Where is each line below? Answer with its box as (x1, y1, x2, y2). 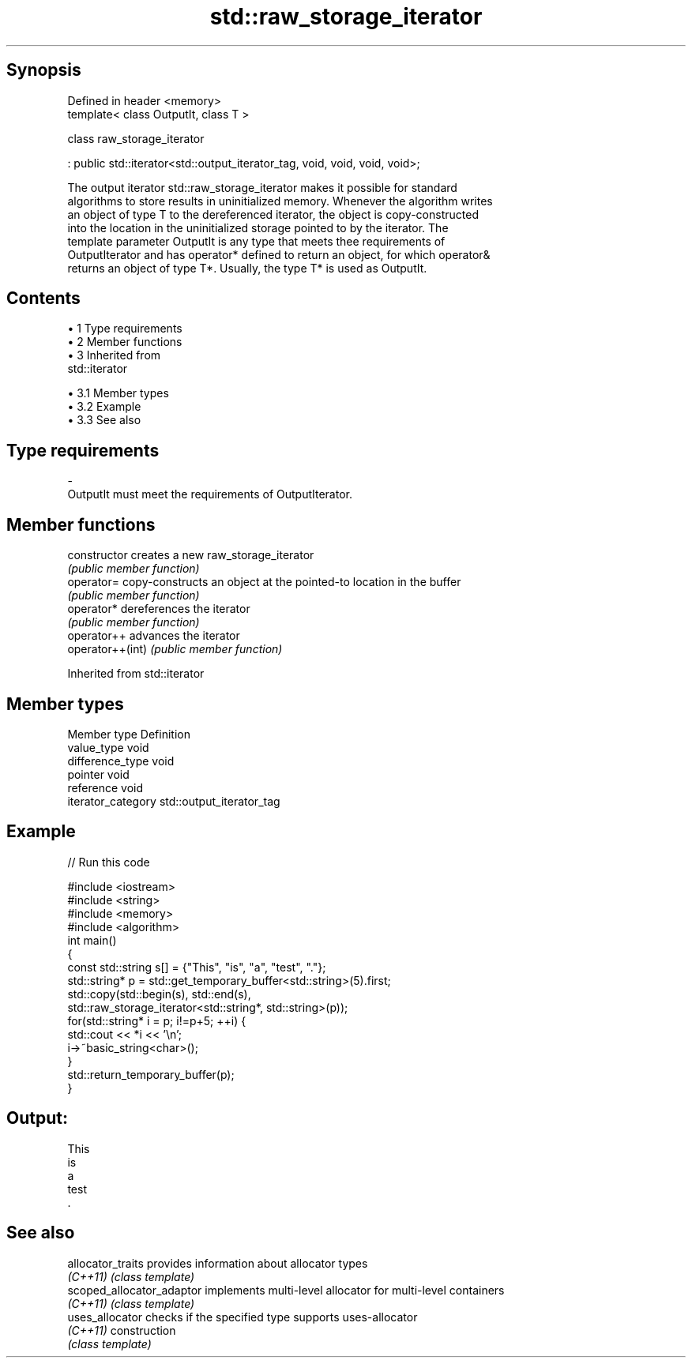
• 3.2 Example (67, 400, 141, 414)
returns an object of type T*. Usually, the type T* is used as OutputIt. (67, 261, 427, 275)
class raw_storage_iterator (67, 131, 205, 145)
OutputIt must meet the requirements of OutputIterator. (67, 487, 352, 502)
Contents (6, 288, 81, 309)
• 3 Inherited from (67, 348, 161, 363)
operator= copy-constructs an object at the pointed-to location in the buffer (67, 575, 461, 589)
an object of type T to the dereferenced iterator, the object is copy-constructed (67, 207, 479, 221)
